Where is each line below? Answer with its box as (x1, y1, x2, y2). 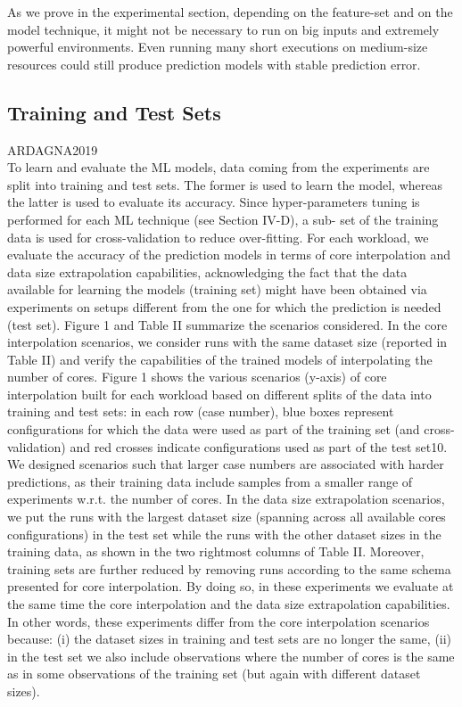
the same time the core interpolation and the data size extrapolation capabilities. (7, 595, 450, 613)
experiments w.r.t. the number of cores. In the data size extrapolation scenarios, (7, 489, 445, 508)
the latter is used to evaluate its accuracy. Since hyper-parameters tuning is (7, 193, 420, 211)
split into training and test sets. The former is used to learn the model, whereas (7, 175, 442, 193)
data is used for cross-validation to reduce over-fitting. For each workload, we (7, 227, 429, 246)
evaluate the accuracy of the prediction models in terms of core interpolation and (7, 245, 450, 264)
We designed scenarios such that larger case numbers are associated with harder (7, 455, 444, 473)
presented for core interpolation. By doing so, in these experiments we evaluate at (7, 577, 454, 596)
